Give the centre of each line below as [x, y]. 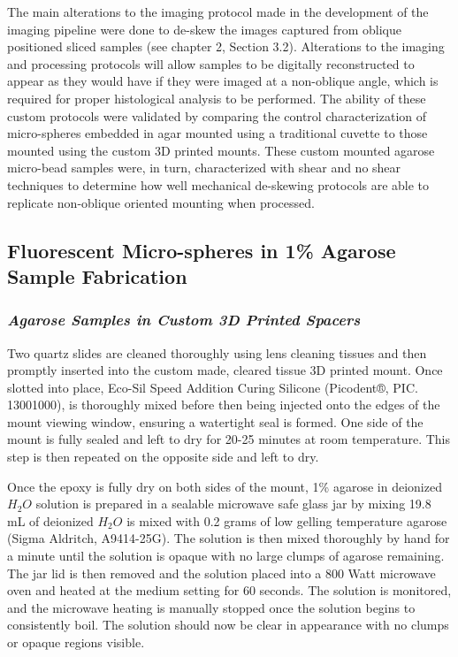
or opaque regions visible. [76, 642]
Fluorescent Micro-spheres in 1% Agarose [202, 250]
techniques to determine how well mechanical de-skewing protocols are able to [218, 184]
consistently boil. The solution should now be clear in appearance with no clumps [228, 625]
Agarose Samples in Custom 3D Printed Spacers [184, 320]
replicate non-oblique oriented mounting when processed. [161, 202]
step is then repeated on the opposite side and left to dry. [163, 457]
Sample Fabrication [97, 275]
